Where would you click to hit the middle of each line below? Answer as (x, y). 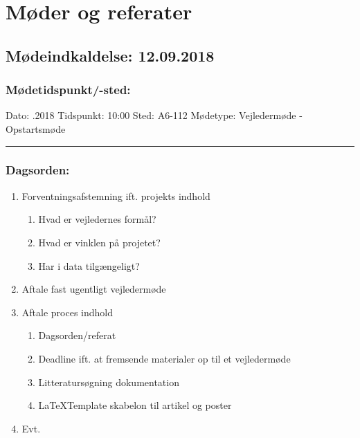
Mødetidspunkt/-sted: (68, 90)
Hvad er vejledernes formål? (97, 219)
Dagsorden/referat (77, 335)
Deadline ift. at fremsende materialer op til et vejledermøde (164, 358)
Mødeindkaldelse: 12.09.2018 (110, 55)
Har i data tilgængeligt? (89, 265)
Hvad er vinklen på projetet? (99, 242)
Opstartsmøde (36, 128)
